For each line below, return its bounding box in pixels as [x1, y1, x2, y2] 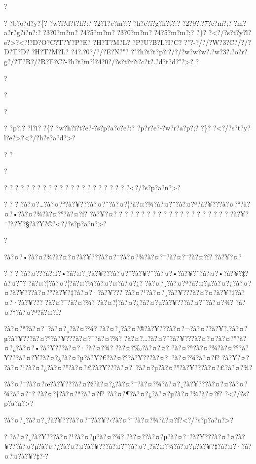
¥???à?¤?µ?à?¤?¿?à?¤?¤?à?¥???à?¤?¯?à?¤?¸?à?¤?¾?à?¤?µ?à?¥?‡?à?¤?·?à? [4, 441, 252, 451]
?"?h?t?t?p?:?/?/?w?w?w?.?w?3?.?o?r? [131, 46, 248, 57]
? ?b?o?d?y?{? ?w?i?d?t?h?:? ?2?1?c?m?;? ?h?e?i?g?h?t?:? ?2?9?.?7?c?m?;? [4, 17, 232, 28]
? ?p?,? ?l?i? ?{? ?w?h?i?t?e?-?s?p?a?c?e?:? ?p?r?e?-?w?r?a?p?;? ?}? [4, 123, 211, 133]
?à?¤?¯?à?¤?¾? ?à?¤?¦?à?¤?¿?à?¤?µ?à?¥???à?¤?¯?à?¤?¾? [45, 297, 233, 307]
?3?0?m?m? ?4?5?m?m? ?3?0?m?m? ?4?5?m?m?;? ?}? [43, 27, 207, 38]
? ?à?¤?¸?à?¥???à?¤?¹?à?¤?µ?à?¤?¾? [4, 431, 124, 441]
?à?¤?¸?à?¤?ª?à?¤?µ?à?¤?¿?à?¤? [145, 277, 252, 288]
